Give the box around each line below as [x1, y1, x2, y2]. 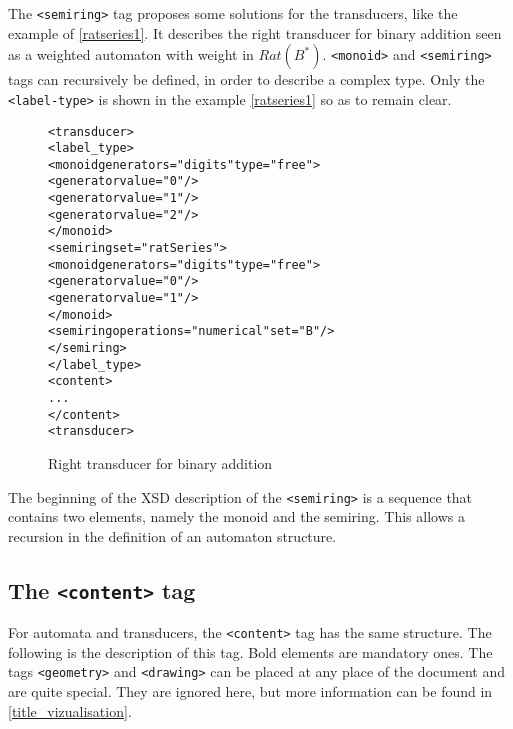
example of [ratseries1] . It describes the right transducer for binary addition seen [8, 22, 502, 43]
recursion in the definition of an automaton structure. [8, 525, 337, 546]
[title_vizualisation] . [8, 700, 132, 721]
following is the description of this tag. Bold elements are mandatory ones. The [8, 641, 493, 662]
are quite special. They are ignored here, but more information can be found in [8, 681, 493, 702]
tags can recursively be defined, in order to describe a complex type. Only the [8, 69, 485, 90]
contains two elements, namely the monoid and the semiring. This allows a [8, 506, 465, 527]
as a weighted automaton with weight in [8, 44, 254, 65]
